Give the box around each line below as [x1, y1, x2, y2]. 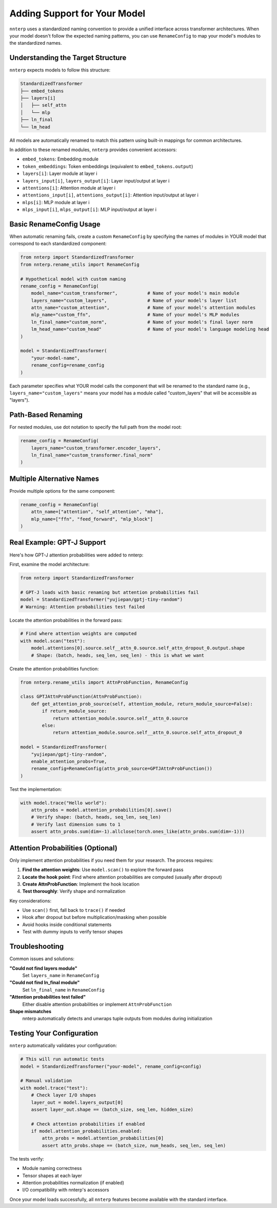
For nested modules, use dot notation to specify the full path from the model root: [9, 424, 182, 430]
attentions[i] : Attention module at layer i [22, 185, 115, 191]
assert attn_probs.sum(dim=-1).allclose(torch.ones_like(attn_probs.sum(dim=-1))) [31, 828, 245, 835]
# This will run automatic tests [20, 1056, 105, 1062]
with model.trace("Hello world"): [20, 800, 107, 806]
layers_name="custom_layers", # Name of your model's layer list [31, 297, 237, 303]
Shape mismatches [9, 1008, 51, 1014]
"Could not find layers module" [9, 965, 77, 971]
